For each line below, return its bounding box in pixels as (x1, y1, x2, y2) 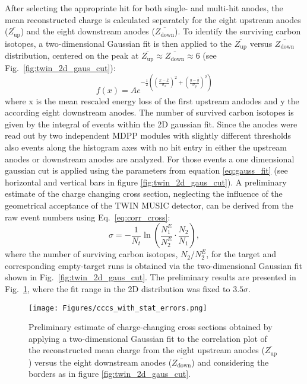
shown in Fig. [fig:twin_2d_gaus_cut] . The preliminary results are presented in (5, 271, 296, 283)
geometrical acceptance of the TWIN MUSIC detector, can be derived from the (5, 199, 293, 211)
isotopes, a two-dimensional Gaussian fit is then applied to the (5, 37, 232, 49)
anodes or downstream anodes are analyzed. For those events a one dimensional (5, 152, 295, 165)
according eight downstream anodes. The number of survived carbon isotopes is (5, 106, 294, 119)
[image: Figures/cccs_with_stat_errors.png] (29, 303, 207, 312)
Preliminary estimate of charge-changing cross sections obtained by (29, 321, 273, 333)
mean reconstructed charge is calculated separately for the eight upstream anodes (5, 13, 301, 25)
